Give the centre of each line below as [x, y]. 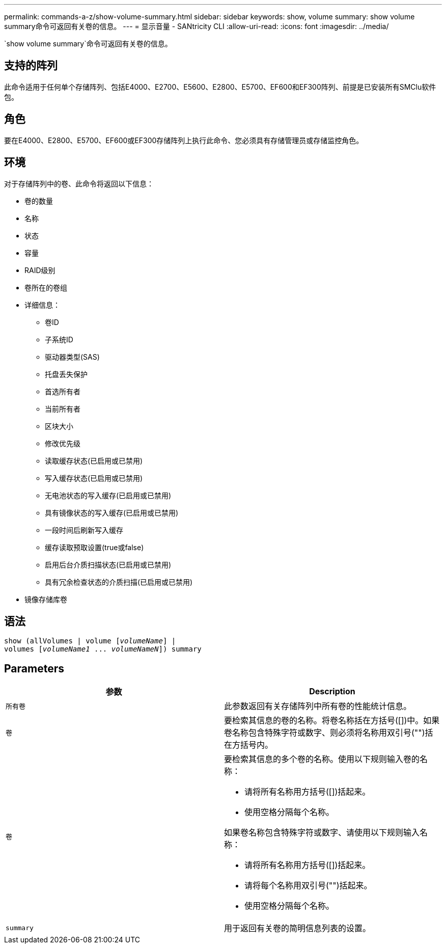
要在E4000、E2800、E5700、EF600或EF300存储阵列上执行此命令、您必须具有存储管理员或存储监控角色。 [184, 140]
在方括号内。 [249, 745]
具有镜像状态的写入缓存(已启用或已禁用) [112, 512]
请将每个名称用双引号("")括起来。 [308, 886]
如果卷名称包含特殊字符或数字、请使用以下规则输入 [322, 833]
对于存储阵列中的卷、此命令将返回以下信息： [79, 183]
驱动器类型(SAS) [72, 357]
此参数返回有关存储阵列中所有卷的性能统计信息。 [318, 706]
